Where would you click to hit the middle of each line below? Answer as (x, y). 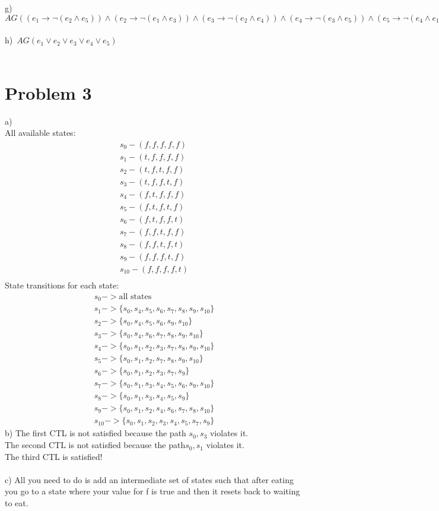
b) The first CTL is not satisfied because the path (96, 433)
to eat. (17, 503)
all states (135, 296)
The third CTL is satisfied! (54, 456)
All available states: (40, 133)
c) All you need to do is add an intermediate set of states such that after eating (149, 479)
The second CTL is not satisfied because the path (95, 445)
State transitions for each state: (62, 285)
